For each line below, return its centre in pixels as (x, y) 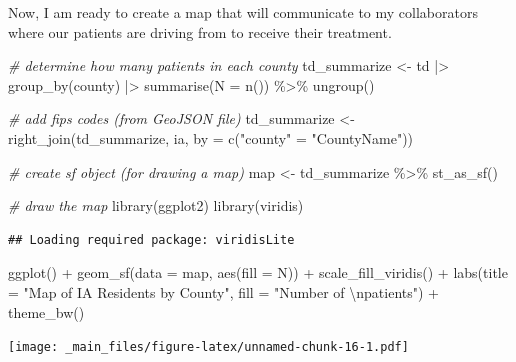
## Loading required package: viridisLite (151, 239)
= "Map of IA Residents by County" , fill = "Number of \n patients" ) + (224, 291)
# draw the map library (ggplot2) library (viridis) (156, 205)
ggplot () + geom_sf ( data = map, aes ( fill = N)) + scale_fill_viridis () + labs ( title (258, 272)
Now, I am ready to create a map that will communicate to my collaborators (243, 12)
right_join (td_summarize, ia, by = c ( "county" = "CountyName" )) (211, 137)
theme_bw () (46, 311)
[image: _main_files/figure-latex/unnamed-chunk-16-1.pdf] (208, 347)
